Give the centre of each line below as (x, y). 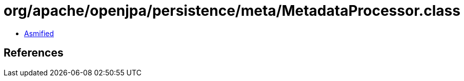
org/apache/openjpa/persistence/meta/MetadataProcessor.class (232, 11)
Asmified (39, 33)
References (34, 53)
